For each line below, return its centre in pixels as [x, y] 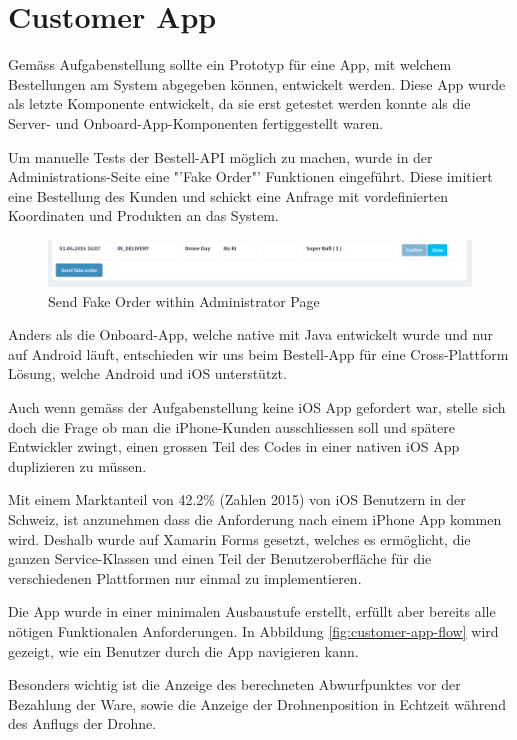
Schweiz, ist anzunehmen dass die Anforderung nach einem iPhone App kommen [255, 519]
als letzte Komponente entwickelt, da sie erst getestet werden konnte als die [239, 103]
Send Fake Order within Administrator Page [184, 300]
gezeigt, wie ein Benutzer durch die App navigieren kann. [183, 650]
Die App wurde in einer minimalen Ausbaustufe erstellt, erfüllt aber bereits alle [252, 611]
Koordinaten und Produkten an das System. [143, 215]
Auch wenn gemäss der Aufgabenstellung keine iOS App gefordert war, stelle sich [257, 407]
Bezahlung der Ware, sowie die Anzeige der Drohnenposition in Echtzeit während [257, 703]
